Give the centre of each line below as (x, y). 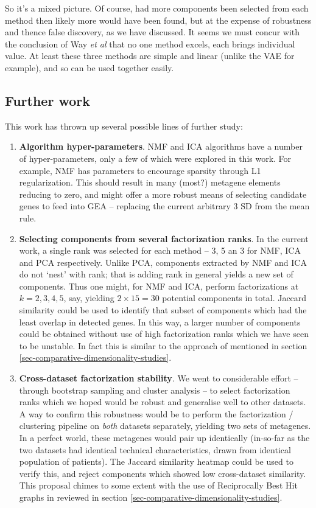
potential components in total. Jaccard (234, 298)
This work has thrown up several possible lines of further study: (124, 126)
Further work (47, 100)
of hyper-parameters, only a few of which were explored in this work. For (155, 158)
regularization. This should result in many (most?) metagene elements (150, 182)
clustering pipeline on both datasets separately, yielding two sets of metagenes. (165, 426)
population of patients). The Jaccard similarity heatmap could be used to (156, 461)
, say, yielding (89, 298)
